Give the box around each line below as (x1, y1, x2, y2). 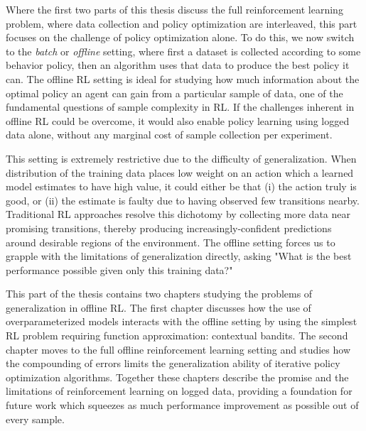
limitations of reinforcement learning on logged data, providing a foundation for (6, 383, 352, 398)
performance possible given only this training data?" (6, 262, 233, 277)
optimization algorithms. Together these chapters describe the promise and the (6, 369, 349, 384)
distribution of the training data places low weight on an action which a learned (6, 165, 354, 180)
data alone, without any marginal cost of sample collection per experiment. (6, 127, 333, 142)
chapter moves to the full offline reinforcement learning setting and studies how (6, 342, 351, 356)
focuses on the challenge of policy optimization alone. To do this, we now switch (6, 30, 355, 45)
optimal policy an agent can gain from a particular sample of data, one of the (6, 85, 343, 100)
